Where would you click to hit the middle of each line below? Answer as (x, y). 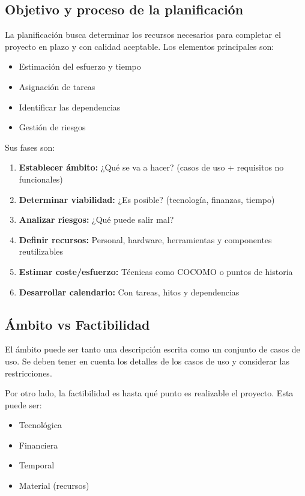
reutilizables (41, 251)
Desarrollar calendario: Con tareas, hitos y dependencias (129, 292)
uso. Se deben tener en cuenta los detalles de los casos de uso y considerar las (147, 361)
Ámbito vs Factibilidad (77, 324)
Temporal (37, 465)
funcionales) (41, 179)
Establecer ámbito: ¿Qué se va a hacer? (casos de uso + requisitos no (151, 167)
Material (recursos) (54, 485)
